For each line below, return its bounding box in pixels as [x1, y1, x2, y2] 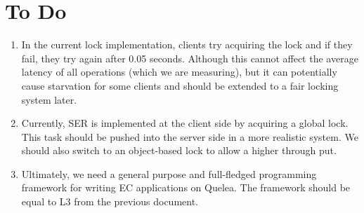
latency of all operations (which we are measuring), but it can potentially [21, 64, 337, 79]
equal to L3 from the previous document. [21, 194, 198, 209]
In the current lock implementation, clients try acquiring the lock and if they [21, 37, 353, 52]
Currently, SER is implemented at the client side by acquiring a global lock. [21, 116, 349, 130]
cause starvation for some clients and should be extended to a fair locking [21, 78, 339, 92]
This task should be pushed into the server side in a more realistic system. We [21, 129, 358, 144]
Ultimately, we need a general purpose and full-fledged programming [21, 166, 317, 181]
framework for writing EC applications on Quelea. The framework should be [21, 180, 351, 195]
